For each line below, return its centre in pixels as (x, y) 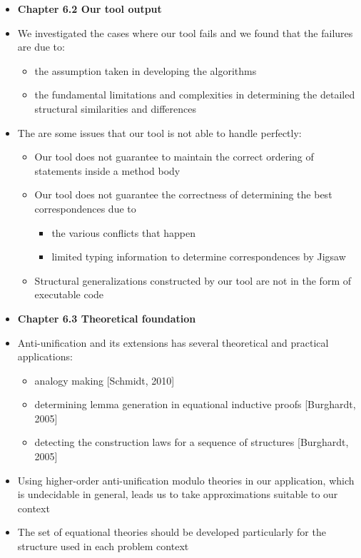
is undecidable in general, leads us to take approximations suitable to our (178, 494)
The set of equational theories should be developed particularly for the (172, 532)
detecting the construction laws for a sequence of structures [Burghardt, (192, 442)
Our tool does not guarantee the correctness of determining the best (183, 194)
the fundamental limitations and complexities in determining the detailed (195, 95)
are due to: (41, 47)
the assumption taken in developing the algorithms (146, 70)
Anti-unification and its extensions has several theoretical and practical (173, 342)
